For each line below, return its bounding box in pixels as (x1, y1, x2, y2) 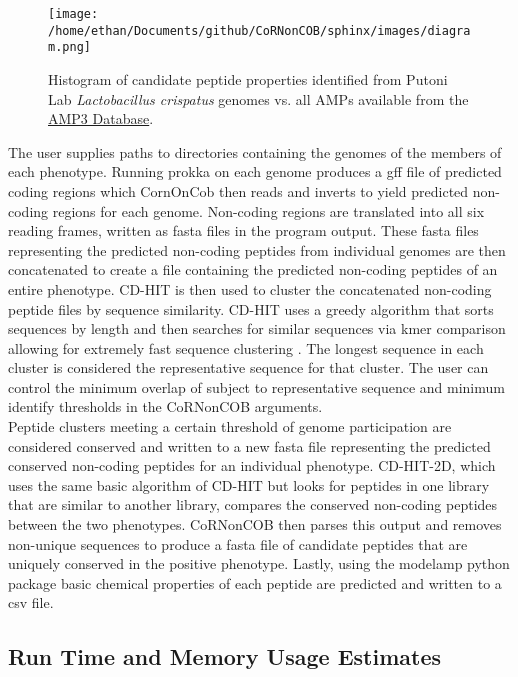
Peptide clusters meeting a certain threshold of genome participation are (8, 416, 452, 437)
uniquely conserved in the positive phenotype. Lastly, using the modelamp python (8, 553, 510, 574)
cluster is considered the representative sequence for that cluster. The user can (8, 357, 489, 378)
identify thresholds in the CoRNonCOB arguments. (8, 396, 323, 417)
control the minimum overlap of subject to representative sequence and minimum (8, 376, 505, 397)
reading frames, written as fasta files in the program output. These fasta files (8, 220, 479, 241)
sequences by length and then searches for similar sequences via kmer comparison (8, 318, 506, 339)
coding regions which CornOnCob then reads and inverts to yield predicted (8, 180, 469, 201)
